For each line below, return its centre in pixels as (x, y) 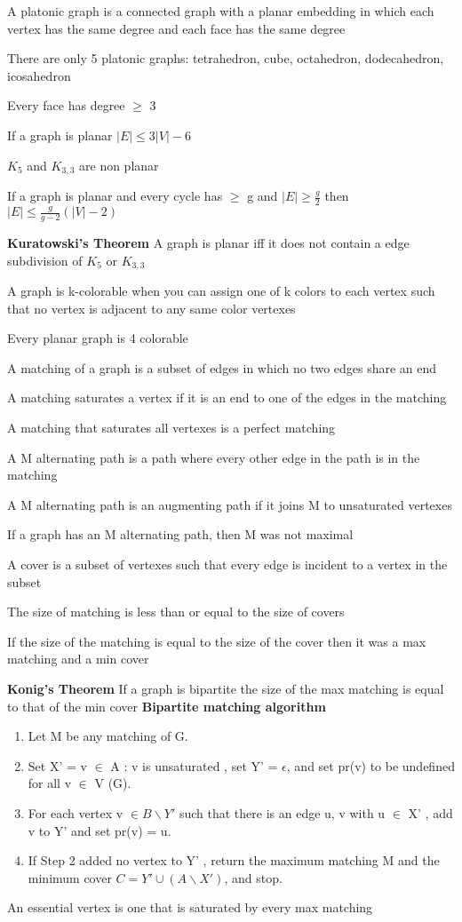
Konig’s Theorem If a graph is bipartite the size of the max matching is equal (226, 688)
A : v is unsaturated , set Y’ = (194, 765)
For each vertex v (76, 812)
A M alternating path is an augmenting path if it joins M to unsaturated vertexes (230, 504)
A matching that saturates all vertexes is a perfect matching (171, 427)
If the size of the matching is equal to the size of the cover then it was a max (217, 641)
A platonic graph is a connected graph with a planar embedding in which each (221, 11)
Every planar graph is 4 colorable (98, 338)
